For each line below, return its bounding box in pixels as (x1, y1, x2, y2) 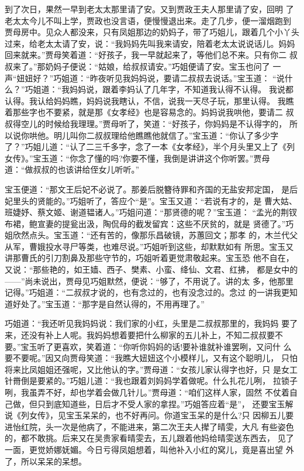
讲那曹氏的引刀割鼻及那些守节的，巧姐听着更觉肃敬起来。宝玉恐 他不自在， (5, 252, 294, 264)
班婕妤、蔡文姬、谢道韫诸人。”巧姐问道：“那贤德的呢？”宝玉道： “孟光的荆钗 (5, 206, 298, 218)
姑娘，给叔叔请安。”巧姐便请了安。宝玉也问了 (98, 60, 270, 72)
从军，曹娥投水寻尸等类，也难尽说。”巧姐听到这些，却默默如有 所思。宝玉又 (5, 240, 294, 252)
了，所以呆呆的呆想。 (5, 455, 87, 467)
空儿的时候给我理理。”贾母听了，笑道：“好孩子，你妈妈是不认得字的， (20, 117, 287, 129)
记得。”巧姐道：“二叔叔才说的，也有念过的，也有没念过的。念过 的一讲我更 (5, 286, 289, 298)
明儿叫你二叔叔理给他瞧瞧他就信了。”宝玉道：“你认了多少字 (53, 129, 279, 141)
